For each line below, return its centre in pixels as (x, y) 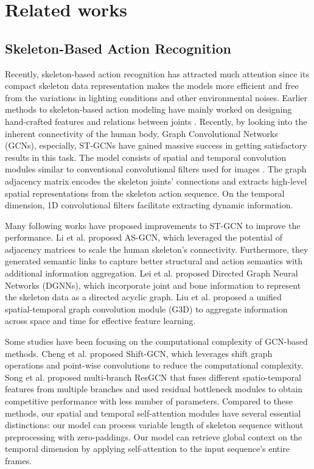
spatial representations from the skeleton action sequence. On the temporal (145, 193)
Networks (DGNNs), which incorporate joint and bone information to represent (153, 285)
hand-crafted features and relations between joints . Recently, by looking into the (156, 121)
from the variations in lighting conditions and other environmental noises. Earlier (156, 97)
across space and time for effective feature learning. (100, 321)
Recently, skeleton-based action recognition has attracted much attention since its (157, 73)
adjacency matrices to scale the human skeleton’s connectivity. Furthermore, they (157, 249)
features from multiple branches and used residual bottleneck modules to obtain (154, 389)
